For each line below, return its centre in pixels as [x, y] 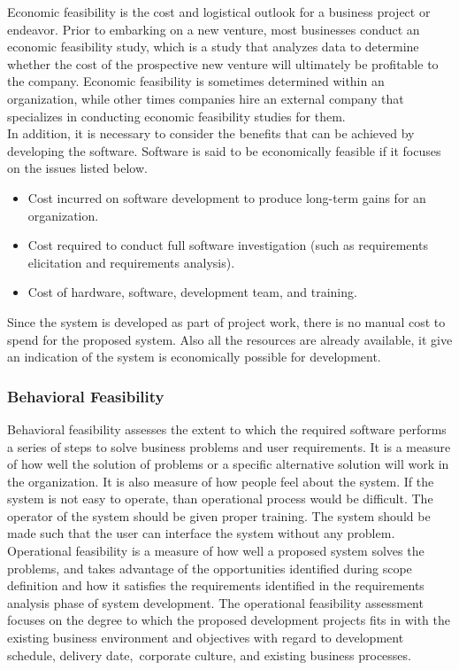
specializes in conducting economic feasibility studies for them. [176, 116]
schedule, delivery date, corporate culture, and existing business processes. [209, 654]
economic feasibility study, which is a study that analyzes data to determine [213, 47]
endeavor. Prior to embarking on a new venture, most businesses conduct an [214, 29]
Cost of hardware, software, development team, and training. [192, 292]
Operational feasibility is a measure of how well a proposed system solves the [216, 551]
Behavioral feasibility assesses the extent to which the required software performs [227, 428]
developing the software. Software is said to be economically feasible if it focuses [224, 150]
